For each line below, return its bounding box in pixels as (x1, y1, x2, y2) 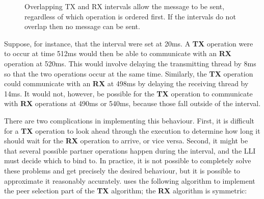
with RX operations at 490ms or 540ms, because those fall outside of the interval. (4, 98, 261, 109)
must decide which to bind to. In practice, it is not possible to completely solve (4, 155, 251, 166)
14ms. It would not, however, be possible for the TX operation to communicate (4, 88, 253, 98)
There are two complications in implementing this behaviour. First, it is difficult (4, 115, 255, 126)
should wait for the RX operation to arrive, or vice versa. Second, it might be (4, 135, 248, 146)
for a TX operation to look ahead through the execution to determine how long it (4, 125, 260, 136)
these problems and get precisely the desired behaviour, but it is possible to (4, 165, 241, 176)
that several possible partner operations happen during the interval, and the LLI (4, 145, 256, 156)
